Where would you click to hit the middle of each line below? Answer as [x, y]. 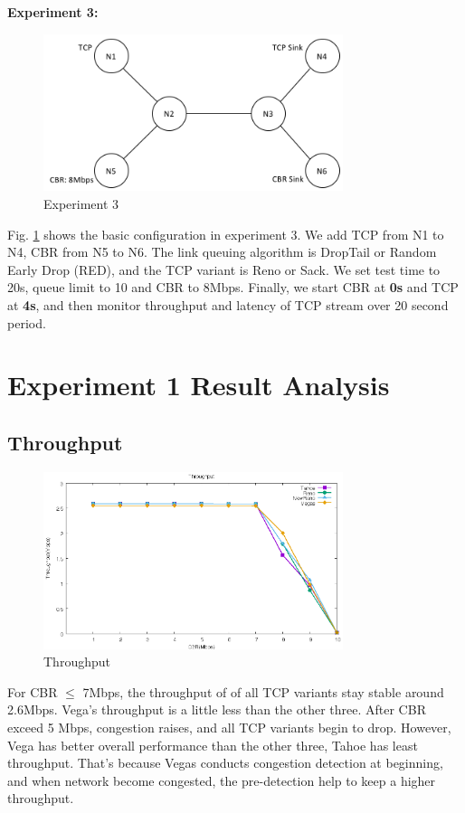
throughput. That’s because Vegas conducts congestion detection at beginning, [225, 763]
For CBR [33, 691]
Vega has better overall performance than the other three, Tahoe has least [213, 745]
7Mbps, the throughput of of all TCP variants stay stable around [263, 691]
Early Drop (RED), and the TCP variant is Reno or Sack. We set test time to [224, 269]
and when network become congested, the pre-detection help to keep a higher [222, 780]
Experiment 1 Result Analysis [199, 385]
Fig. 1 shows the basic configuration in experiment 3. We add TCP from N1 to [226, 234]
